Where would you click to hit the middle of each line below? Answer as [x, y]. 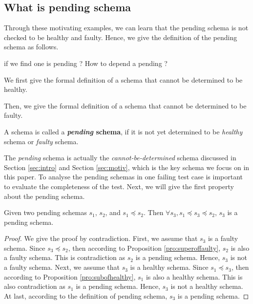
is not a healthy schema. [207, 286]
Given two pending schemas [45, 212]
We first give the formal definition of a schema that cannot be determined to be [123, 79]
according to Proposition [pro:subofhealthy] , [70, 276]
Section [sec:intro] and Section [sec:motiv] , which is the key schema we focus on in [127, 167]
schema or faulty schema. [41, 141]
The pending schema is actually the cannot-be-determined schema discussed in [120, 158]
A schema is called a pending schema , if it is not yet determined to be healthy [123, 131]
